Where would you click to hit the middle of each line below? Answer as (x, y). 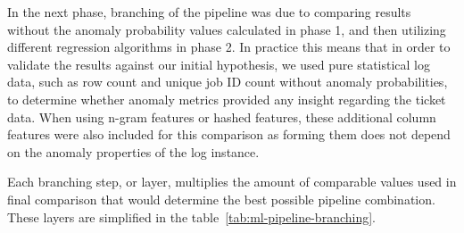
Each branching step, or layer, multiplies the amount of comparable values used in (232, 182)
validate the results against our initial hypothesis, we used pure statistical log (219, 64)
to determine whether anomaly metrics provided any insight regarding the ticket (227, 99)
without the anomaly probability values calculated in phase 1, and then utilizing (227, 29)
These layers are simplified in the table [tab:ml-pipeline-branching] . (192, 216)
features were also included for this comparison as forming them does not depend (229, 134)
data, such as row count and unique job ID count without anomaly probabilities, (228, 82)
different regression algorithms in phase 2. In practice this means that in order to (229, 47)
